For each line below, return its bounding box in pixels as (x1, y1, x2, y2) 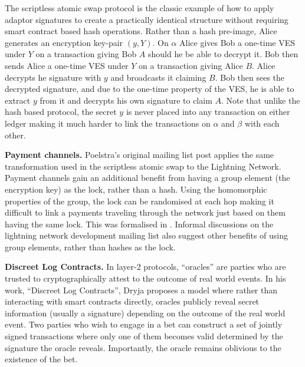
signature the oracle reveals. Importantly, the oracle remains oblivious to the (5, 341, 281, 353)
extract (5, 94, 31, 106)
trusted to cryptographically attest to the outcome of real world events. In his (5, 272, 286, 285)
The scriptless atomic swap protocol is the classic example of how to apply (5, 2, 274, 14)
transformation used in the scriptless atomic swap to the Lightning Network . (5, 160, 281, 172)
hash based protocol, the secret (5, 105, 117, 118)
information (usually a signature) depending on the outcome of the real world (5, 306, 286, 319)
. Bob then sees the (215, 71, 285, 83)
